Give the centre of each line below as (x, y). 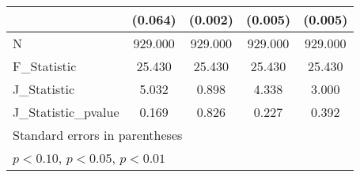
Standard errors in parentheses (98, 135)
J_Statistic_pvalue (66, 112)
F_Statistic (45, 66)
